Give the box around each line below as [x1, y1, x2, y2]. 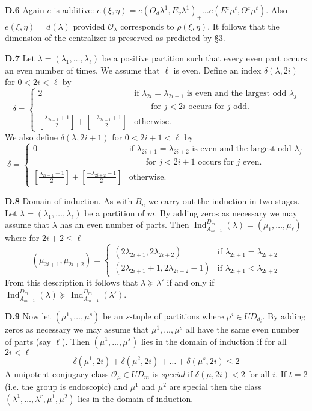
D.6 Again [5, 4, 44, 16]
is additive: [54, 4, 94, 16]
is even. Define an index [173, 63, 262, 76]
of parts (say [5, 334, 51, 347]
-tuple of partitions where [130, 309, 224, 322]
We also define [5, 131, 58, 143]
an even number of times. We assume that [5, 63, 160, 76]
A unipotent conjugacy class [5, 367, 109, 380]
